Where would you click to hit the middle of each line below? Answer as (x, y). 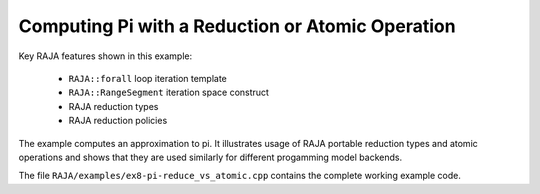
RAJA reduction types (113, 106)
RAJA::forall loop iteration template (147, 78)
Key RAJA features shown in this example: (105, 56)
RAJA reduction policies (118, 121)
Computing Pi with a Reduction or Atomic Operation (237, 26)
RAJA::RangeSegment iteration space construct (169, 92)
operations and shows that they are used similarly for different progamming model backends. (210, 157)
